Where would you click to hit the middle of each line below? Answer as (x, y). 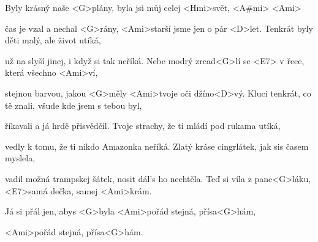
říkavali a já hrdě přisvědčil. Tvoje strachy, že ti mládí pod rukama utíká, (143, 126)
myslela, (20, 158)
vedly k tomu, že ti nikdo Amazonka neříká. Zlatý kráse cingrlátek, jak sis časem (157, 146)
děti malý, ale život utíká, (53, 40)
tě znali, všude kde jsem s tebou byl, (74, 105)
